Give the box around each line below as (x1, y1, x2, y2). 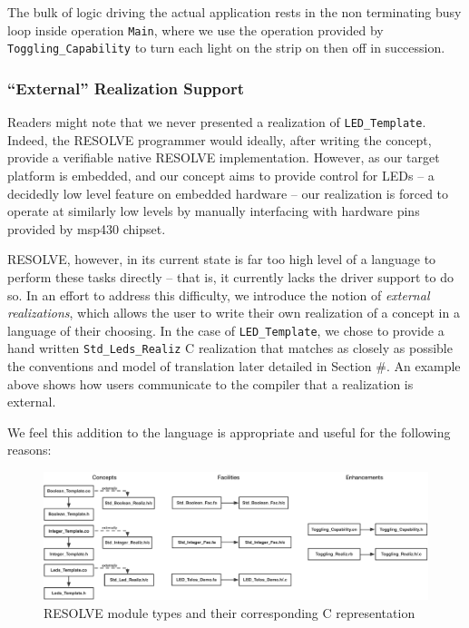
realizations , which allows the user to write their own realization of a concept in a (7, 303, 460, 322)
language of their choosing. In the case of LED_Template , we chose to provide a (7, 320, 445, 339)
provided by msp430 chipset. (7, 219, 166, 238)
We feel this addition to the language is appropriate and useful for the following (7, 422, 451, 441)
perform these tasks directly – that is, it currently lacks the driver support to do (7, 267, 454, 286)
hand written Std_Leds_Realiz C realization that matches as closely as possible (7, 339, 453, 358)
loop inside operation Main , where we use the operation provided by (7, 20, 384, 39)
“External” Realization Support (7, 76, 245, 99)
